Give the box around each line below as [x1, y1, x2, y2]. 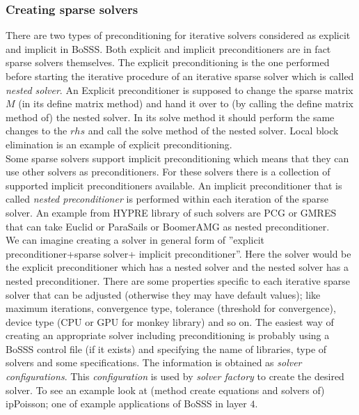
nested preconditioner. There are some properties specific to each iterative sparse [6, 273, 350, 288]
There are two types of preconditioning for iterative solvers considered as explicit [6, 28, 351, 42]
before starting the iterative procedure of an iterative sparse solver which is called [6, 69, 354, 83]
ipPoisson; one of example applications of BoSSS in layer [6, 396, 247, 411]
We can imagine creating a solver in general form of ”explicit [6, 233, 264, 247]
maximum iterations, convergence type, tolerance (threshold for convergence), [6, 301, 336, 315]
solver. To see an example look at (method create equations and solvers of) [6, 382, 325, 397]
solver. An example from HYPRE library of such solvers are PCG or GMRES [6, 205, 337, 219]
